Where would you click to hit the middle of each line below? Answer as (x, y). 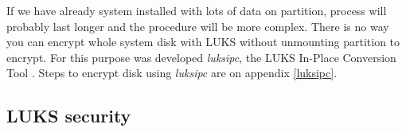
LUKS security (69, 116)
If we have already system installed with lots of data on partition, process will (197, 10)
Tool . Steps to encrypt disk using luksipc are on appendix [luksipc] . (172, 73)
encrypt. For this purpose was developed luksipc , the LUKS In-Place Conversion (201, 57)
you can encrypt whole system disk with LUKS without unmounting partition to (203, 42)
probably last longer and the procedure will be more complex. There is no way (198, 26)
